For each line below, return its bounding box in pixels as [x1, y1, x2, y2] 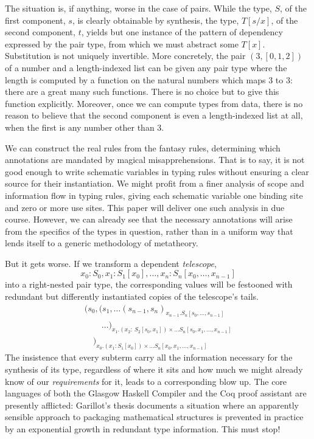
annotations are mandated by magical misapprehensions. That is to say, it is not [5, 153, 305, 166]
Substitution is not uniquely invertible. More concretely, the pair [5, 49, 246, 62]
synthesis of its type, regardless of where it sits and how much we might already [5, 362, 303, 375]
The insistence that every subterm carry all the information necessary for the [5, 351, 293, 364]
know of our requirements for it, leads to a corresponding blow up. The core [5, 375, 287, 387]
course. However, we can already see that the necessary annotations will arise [5, 213, 293, 226]
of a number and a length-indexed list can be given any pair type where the [5, 61, 287, 74]
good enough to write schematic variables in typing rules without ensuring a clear [5, 165, 309, 178]
